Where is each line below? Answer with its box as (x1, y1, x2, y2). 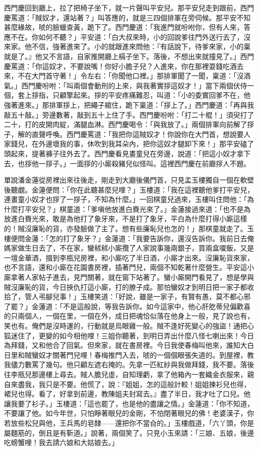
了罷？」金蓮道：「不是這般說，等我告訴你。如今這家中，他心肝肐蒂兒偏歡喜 (4, 301, 251, 311)
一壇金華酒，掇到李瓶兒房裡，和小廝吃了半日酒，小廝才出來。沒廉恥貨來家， (4, 252, 254, 262)
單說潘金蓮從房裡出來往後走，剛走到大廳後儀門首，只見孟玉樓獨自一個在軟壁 (4, 175, 254, 185)
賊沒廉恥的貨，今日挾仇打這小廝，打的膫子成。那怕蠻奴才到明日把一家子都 (4, 281, 247, 292)
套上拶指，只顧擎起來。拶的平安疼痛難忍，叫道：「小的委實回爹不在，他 (17, 90, 251, 100)
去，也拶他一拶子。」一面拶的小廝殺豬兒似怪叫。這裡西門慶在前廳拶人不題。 (4, 158, 251, 168)
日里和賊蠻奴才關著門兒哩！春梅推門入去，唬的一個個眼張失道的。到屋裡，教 (4, 349, 254, 360)
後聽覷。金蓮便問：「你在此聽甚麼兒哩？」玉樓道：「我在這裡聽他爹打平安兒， (4, 184, 254, 194)
